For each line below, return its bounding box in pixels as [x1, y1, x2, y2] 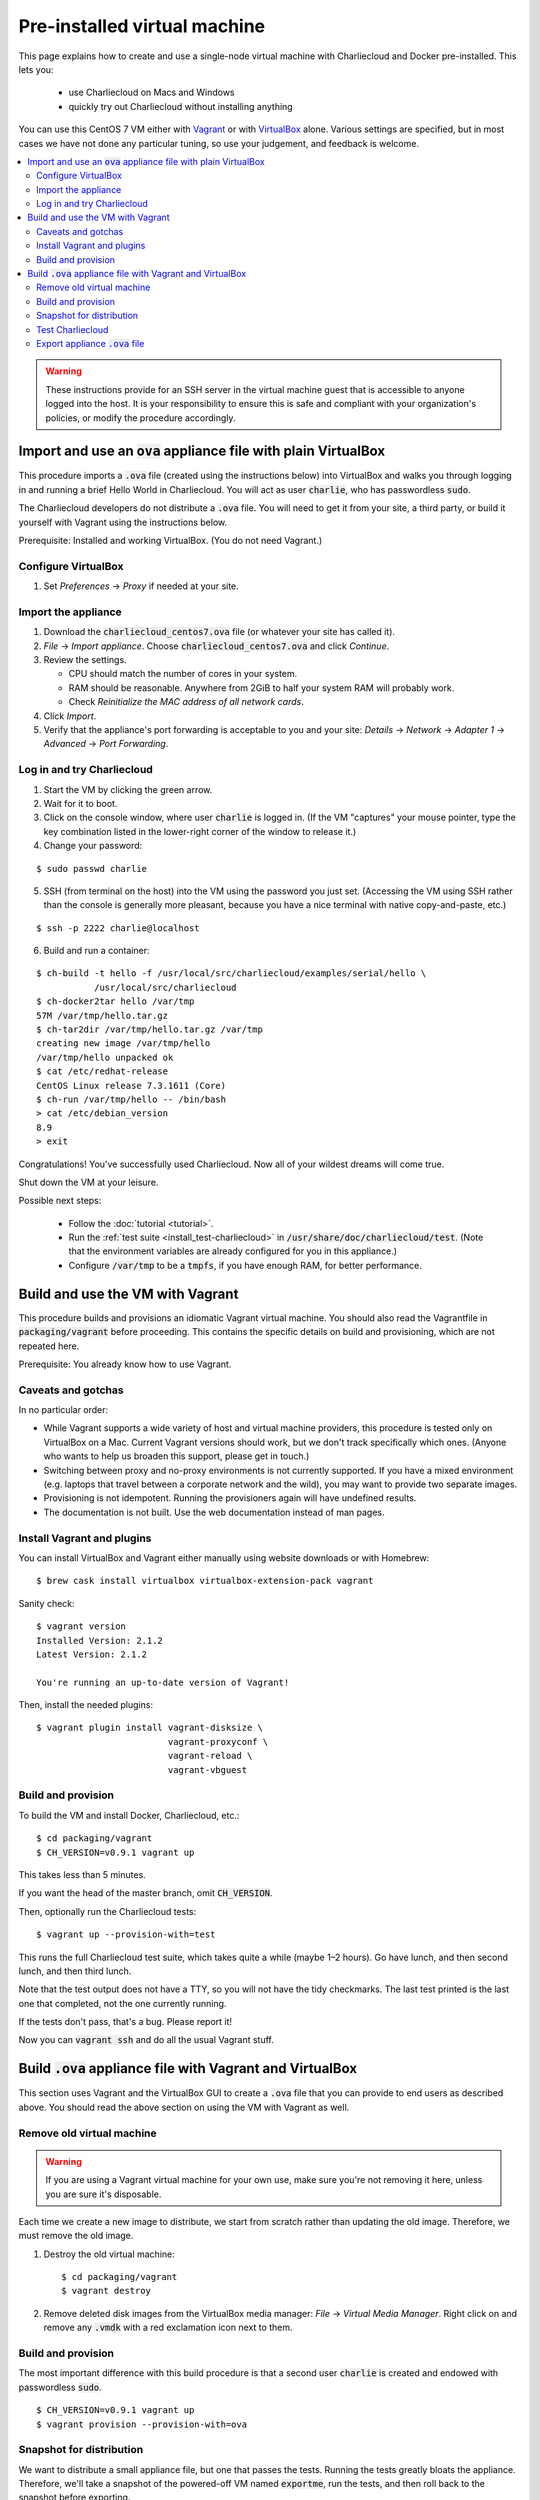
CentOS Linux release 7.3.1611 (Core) [36, 1080, 227, 1091]
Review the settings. [43, 654, 127, 666]
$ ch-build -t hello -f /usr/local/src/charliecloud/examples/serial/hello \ [36, 968, 427, 979]
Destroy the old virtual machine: [43, 2248, 175, 2260]
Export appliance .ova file [36, 337, 145, 349]
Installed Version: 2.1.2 [36, 1635, 164, 1646]
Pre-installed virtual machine [18, 15, 266, 37]
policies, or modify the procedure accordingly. [45, 411, 236, 424]
